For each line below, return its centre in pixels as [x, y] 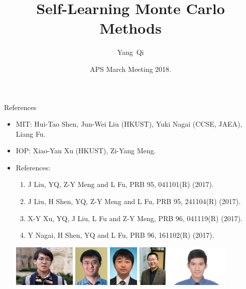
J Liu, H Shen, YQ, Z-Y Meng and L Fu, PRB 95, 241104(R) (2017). [134, 201]
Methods [131, 28]
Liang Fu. [31, 133]
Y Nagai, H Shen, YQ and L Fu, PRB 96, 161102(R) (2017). [121, 235]
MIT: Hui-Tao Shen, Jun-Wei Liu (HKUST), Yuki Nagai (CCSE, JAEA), [129, 124]
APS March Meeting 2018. [131, 69]
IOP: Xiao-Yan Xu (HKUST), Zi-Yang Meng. [86, 151]
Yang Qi [131, 52]
